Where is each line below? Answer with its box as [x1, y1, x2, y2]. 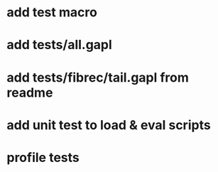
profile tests [6, 149, 80, 166]
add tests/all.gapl [6, 37, 113, 53]
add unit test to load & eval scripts [6, 117, 211, 133]
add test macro [6, 4, 97, 21]
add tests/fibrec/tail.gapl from [6, 69, 190, 85]
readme [6, 85, 53, 100]
